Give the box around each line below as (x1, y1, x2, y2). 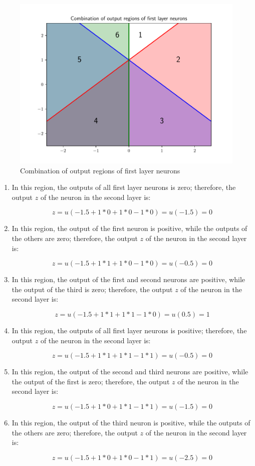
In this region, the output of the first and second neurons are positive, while (12, 274, 245, 285)
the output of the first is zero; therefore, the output (12, 376, 170, 386)
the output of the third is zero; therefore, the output (12, 284, 173, 294)
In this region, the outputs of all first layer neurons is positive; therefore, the (12, 325, 247, 335)
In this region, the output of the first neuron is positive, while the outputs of (12, 223, 247, 234)
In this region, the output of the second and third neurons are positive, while (12, 366, 248, 377)
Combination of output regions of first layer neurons (20, 165, 180, 175)
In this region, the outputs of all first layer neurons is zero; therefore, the (12, 182, 236, 192)
